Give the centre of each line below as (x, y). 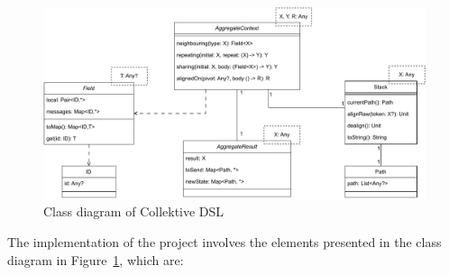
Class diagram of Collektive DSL (134, 211)
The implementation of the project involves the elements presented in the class (224, 242)
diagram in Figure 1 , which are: (96, 259)
